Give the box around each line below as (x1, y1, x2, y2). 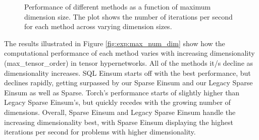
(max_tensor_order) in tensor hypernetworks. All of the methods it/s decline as (4, 57, 253, 68)
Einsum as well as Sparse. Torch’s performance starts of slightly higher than (4, 87, 240, 97)
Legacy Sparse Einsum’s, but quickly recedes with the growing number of (4, 97, 231, 107)
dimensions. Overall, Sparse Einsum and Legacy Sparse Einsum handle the (4, 106, 236, 117)
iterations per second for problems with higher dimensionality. (4, 126, 196, 137)
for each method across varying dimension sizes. (24, 21, 172, 32)
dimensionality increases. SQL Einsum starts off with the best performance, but (4, 67, 251, 78)
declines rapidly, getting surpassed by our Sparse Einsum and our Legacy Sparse (4, 77, 253, 88)
